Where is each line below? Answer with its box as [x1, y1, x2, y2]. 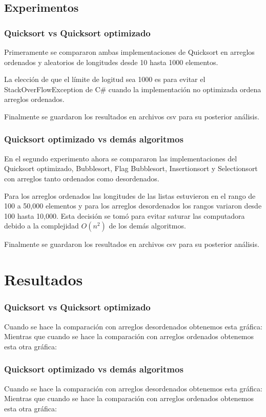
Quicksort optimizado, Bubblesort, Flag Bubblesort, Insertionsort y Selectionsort [4, 163, 258, 174]
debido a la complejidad [4, 220, 79, 231]
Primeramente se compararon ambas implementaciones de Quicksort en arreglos [4, 47, 255, 57]
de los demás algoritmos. [109, 220, 186, 231]
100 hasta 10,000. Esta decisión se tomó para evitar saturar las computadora [4, 210, 245, 221]
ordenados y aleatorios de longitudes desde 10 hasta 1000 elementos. [4, 56, 218, 67]
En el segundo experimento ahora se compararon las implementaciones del [4, 153, 237, 163]
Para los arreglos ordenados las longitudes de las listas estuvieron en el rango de [4, 190, 256, 201]
